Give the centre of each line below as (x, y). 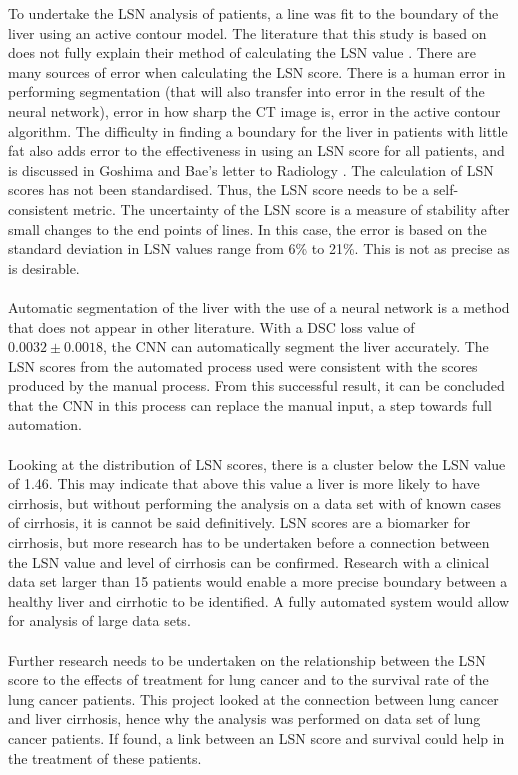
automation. (45, 424)
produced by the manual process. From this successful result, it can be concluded (256, 385)
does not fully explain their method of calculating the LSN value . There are (242, 52)
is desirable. (44, 267)
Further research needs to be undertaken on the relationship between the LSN (247, 659)
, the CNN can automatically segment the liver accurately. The (295, 346)
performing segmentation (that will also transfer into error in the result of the (246, 91)
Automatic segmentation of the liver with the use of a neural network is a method (259, 306)
